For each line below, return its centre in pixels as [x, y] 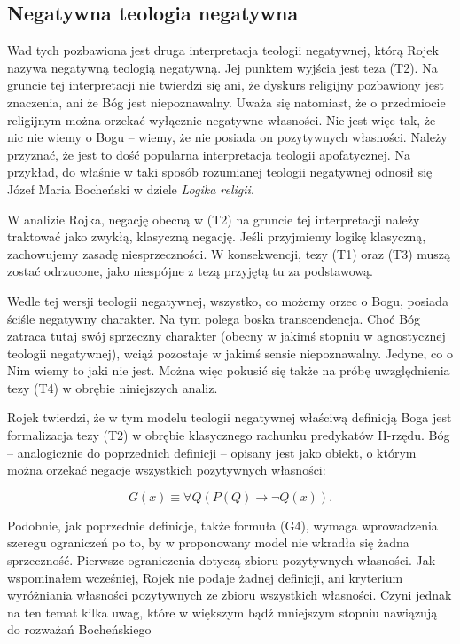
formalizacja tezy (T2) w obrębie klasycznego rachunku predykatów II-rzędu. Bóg [229, 435]
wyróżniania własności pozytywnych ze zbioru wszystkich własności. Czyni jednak [230, 595]
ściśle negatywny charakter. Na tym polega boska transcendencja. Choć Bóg [214, 318]
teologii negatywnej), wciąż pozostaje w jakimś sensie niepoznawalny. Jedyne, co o [230, 353]
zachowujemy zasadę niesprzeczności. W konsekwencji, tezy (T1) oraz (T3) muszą [229, 253]
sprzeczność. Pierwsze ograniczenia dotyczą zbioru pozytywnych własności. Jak [222, 560]
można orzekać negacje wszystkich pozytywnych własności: [167, 470]
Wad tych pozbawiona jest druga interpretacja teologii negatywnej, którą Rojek [223, 50]
